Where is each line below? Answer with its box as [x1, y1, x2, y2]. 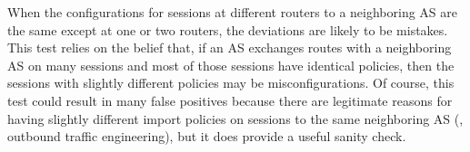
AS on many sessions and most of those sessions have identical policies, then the [7, 55, 455, 74]
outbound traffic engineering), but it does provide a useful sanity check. [7, 127, 406, 146]
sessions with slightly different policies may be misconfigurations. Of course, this [7, 73, 455, 92]
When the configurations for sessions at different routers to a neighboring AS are [7, 3, 458, 21]
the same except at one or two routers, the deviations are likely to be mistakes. [7, 20, 448, 39]
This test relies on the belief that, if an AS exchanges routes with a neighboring [7, 38, 452, 57]
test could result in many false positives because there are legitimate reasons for [7, 90, 453, 109]
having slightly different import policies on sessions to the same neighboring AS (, [7, 109, 464, 128]
